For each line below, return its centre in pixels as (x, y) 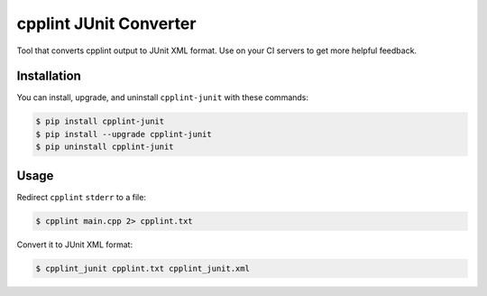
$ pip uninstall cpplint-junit (105, 147)
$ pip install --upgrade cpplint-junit (124, 134)
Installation (49, 76)
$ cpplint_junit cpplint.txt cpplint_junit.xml (142, 268)
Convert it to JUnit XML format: (75, 245)
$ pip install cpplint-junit (100, 121)
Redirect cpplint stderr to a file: (81, 197)
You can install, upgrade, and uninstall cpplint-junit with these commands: (163, 97)
